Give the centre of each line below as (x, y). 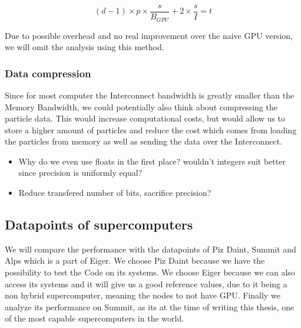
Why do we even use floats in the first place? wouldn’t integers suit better (152, 161)
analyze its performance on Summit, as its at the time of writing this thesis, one (150, 306)
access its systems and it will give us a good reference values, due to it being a (146, 283)
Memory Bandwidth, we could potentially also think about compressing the (141, 106)
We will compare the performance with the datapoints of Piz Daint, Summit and (150, 249)
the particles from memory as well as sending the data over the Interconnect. (144, 141)
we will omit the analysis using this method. (85, 47)
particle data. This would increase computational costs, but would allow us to (145, 118)
